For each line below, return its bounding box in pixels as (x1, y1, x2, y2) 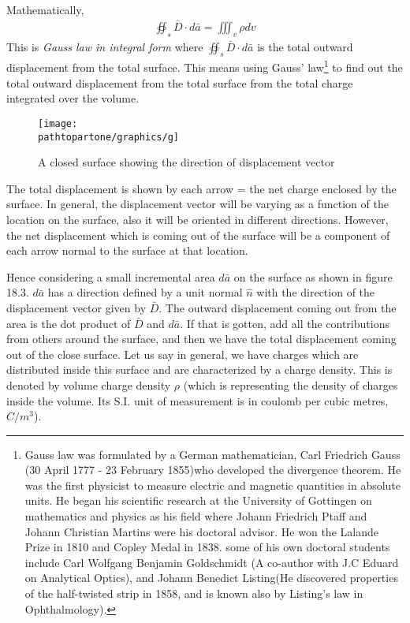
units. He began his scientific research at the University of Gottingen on (24, 492, 372, 509)
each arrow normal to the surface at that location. (6, 242, 248, 259)
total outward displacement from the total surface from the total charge (6, 74, 353, 91)
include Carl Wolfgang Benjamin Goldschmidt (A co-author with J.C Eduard (24, 554, 399, 570)
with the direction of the (256, 284, 375, 300)
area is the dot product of (6, 315, 131, 331)
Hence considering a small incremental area (6, 268, 215, 285)
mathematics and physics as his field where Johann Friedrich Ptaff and (24, 508, 367, 524)
